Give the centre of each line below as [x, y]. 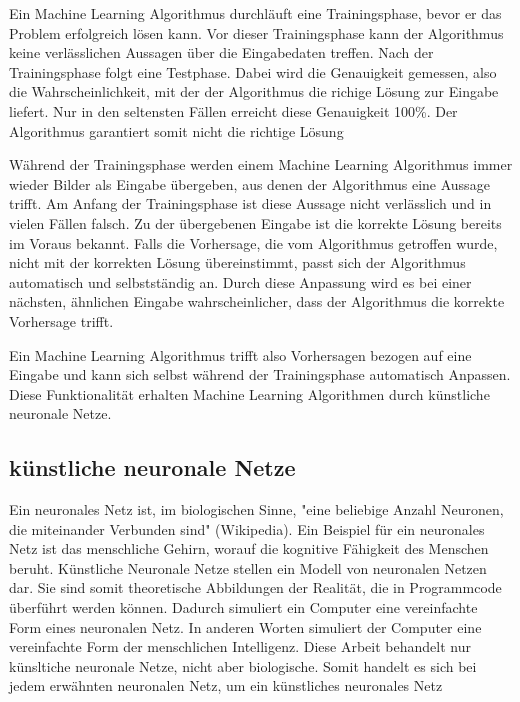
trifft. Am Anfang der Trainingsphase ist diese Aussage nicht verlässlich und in [250, 203]
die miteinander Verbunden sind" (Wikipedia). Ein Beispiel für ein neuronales [247, 528]
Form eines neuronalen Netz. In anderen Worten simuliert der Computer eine [245, 626]
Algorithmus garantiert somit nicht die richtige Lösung [176, 130]
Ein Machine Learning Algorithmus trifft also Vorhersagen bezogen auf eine [240, 354]
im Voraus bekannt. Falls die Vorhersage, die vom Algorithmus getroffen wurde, [253, 242]
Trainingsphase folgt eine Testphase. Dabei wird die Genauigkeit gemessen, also [253, 71]
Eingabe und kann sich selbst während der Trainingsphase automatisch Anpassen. [260, 374]
